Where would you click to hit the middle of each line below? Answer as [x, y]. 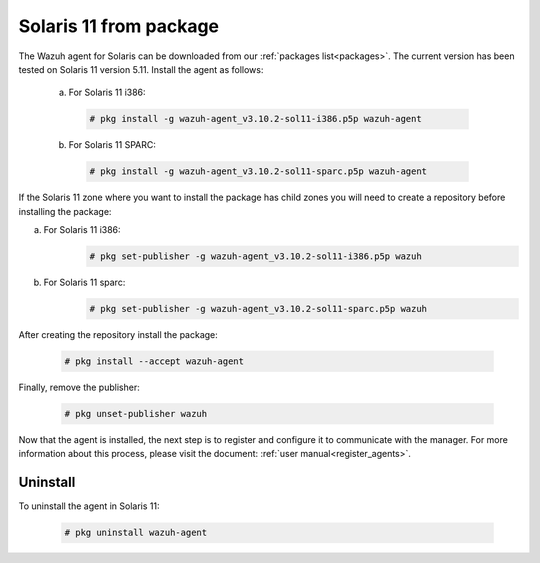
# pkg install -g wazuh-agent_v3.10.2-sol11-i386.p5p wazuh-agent [255, 119]
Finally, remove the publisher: [79, 387]
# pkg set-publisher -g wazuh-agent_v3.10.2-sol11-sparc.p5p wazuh [258, 308]
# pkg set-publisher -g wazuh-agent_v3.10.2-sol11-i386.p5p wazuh [255, 256]
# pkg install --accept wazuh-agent [154, 361]
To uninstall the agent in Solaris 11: [89, 506]
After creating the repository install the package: [118, 334]
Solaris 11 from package [119, 26]
